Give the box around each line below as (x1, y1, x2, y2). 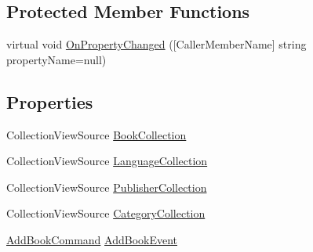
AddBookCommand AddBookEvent (6, 231, 178, 247)
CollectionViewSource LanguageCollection (6, 153, 208, 169)
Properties (6, 89, 93, 113)
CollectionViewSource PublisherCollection (6, 178, 207, 195)
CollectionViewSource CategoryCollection (6, 205, 206, 221)
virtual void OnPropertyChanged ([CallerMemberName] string (6, 36, 307, 52)
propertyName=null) (6, 51, 107, 67)
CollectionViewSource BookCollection (6, 126, 187, 142)
